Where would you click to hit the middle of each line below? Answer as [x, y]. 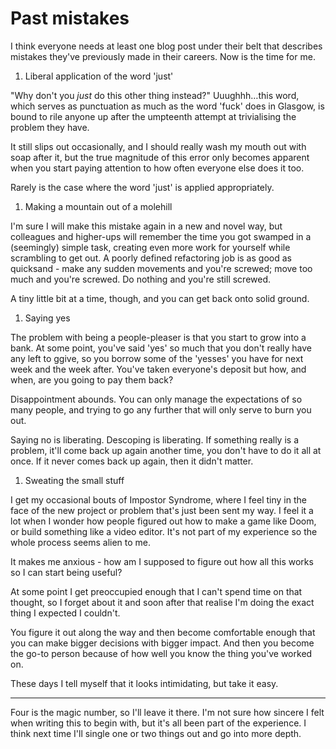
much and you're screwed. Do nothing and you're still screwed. [141, 279]
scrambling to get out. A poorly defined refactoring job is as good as [151, 258]
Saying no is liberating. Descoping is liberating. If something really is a [154, 439]
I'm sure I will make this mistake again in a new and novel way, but [146, 226]
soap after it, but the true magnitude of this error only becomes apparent [160, 157]
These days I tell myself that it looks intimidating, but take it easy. [144, 683]
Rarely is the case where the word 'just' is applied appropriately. [142, 187]
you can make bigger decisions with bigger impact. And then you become [162, 643]
